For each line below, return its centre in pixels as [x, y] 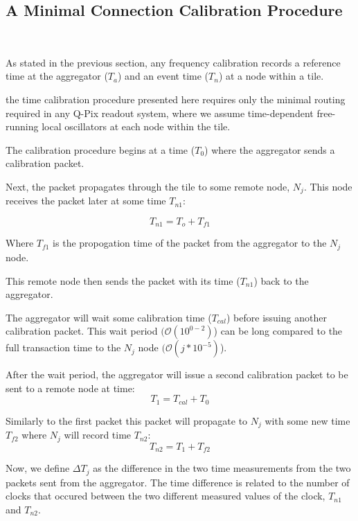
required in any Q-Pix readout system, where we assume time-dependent [160, 113]
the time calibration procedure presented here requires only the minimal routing [176, 99]
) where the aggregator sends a [270, 149]
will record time [98, 435]
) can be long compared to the [278, 331]
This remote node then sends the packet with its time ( [123, 280]
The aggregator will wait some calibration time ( [109, 317]
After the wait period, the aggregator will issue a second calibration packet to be [177, 374]
